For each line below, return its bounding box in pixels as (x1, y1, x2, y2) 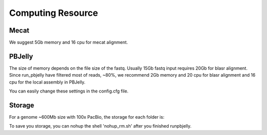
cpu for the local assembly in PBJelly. (9, 79, 86, 85)
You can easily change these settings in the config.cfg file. (9, 88, 129, 94)
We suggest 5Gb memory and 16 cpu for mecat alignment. (9, 40, 128, 45)
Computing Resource (9, 7, 98, 18)
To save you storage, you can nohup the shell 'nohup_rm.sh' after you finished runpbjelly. (9, 123, 192, 129)
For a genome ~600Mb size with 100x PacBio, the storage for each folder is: (9, 114, 165, 120)
